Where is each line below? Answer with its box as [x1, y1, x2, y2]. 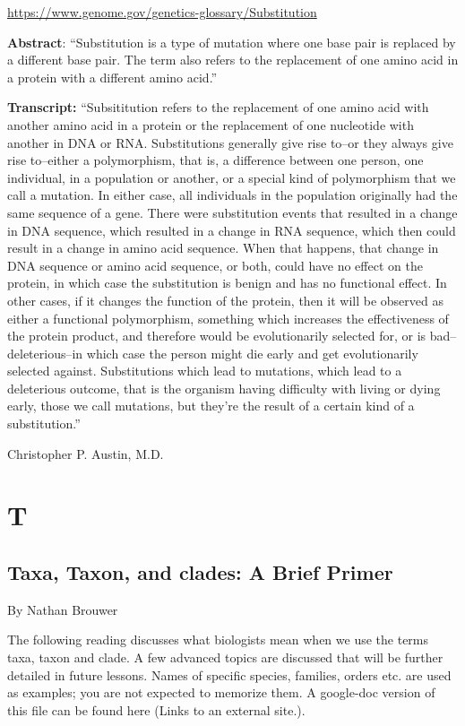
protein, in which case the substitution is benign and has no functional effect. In [7, 273, 447, 292]
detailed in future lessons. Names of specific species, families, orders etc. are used [7, 665, 452, 684]
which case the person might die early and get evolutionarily [86, 343, 418, 362]
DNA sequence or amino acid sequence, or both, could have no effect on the [7, 255, 423, 274]
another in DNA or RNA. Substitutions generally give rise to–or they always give [7, 133, 453, 151]
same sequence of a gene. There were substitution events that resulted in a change [7, 203, 458, 221]
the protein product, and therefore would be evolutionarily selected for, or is [7, 326, 426, 345]
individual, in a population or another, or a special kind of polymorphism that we [7, 168, 456, 186]
